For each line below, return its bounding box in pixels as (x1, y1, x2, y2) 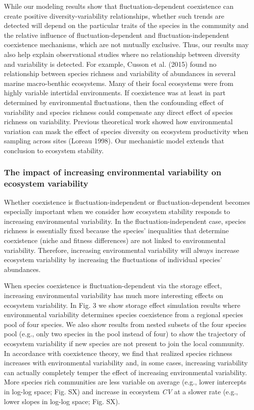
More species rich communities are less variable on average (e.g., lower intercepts (4, 377, 247, 387)
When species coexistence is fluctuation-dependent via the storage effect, (4, 280, 222, 291)
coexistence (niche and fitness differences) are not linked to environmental (4, 235, 226, 246)
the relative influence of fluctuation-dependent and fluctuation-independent (4, 29, 229, 40)
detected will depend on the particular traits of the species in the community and (4, 20, 249, 30)
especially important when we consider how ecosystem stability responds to (4, 206, 230, 217)
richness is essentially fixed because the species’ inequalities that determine (4, 225, 229, 236)
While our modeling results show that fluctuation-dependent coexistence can (4, 1, 234, 11)
